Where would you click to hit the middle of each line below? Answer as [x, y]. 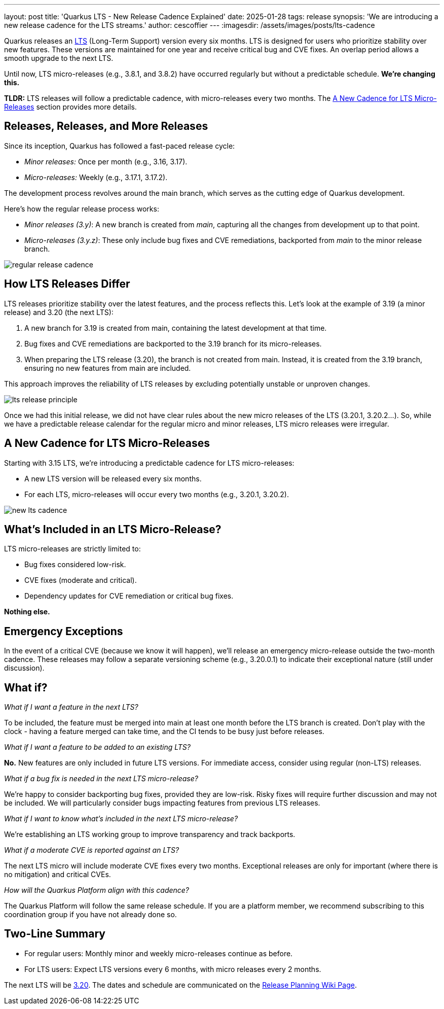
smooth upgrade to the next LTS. [59, 58]
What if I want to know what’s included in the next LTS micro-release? [121, 819]
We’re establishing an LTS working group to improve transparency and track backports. [150, 834]
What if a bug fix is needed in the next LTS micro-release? [101, 779]
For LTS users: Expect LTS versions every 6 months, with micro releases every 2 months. [173, 969]
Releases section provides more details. [70, 107]
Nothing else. [27, 612]
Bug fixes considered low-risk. [75, 565]
